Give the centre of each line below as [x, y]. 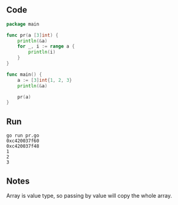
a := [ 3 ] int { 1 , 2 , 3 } [44, 80]
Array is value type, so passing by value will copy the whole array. [89, 195]
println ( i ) [42, 52]
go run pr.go [23, 136]
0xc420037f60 [23, 141]
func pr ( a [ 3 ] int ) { [33, 35]
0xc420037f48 [23, 146]
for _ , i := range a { [46, 46]
